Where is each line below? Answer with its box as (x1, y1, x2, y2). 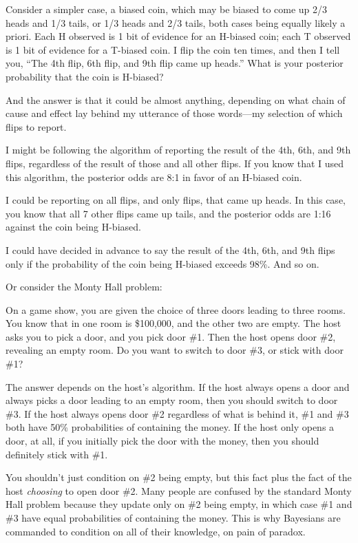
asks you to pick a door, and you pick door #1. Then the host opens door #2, (6, 329, 336, 343)
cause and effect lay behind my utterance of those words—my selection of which (6, 106, 343, 120)
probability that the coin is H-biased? (6, 69, 164, 83)
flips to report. (6, 119, 67, 134)
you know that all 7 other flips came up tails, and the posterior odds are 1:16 (6, 206, 331, 220)
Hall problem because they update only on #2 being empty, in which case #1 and (6, 497, 352, 511)
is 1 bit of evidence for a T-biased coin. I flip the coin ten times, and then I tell (6, 42, 340, 56)
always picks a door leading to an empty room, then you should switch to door (6, 393, 338, 407)
